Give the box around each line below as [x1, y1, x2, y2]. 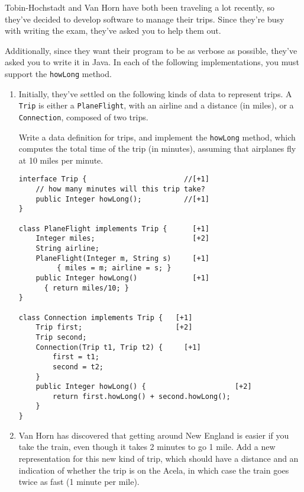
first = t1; [53, 353, 99, 362]
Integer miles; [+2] [35, 234, 209, 243]
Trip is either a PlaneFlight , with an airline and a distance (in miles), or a [18, 99, 294, 111]
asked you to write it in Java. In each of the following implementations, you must [5, 56, 299, 68]
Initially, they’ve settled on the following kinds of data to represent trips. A [18, 87, 292, 100]
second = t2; [53, 362, 104, 371]
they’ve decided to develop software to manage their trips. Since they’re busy [5, 12, 284, 25]
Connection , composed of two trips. [18, 110, 148, 123]
